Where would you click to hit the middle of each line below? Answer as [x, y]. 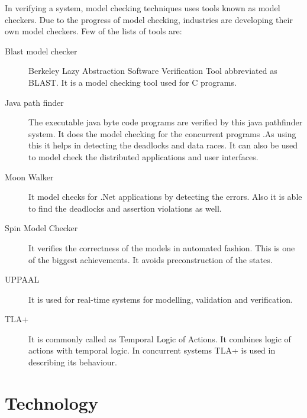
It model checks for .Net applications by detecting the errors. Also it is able [165, 197]
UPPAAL [22, 279]
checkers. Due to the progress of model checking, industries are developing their [149, 19]
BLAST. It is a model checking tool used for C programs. [133, 82]
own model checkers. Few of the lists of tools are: [93, 31]
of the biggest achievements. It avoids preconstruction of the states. [151, 259]
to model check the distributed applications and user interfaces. [143, 156]
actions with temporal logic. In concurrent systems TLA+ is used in [152, 350]
